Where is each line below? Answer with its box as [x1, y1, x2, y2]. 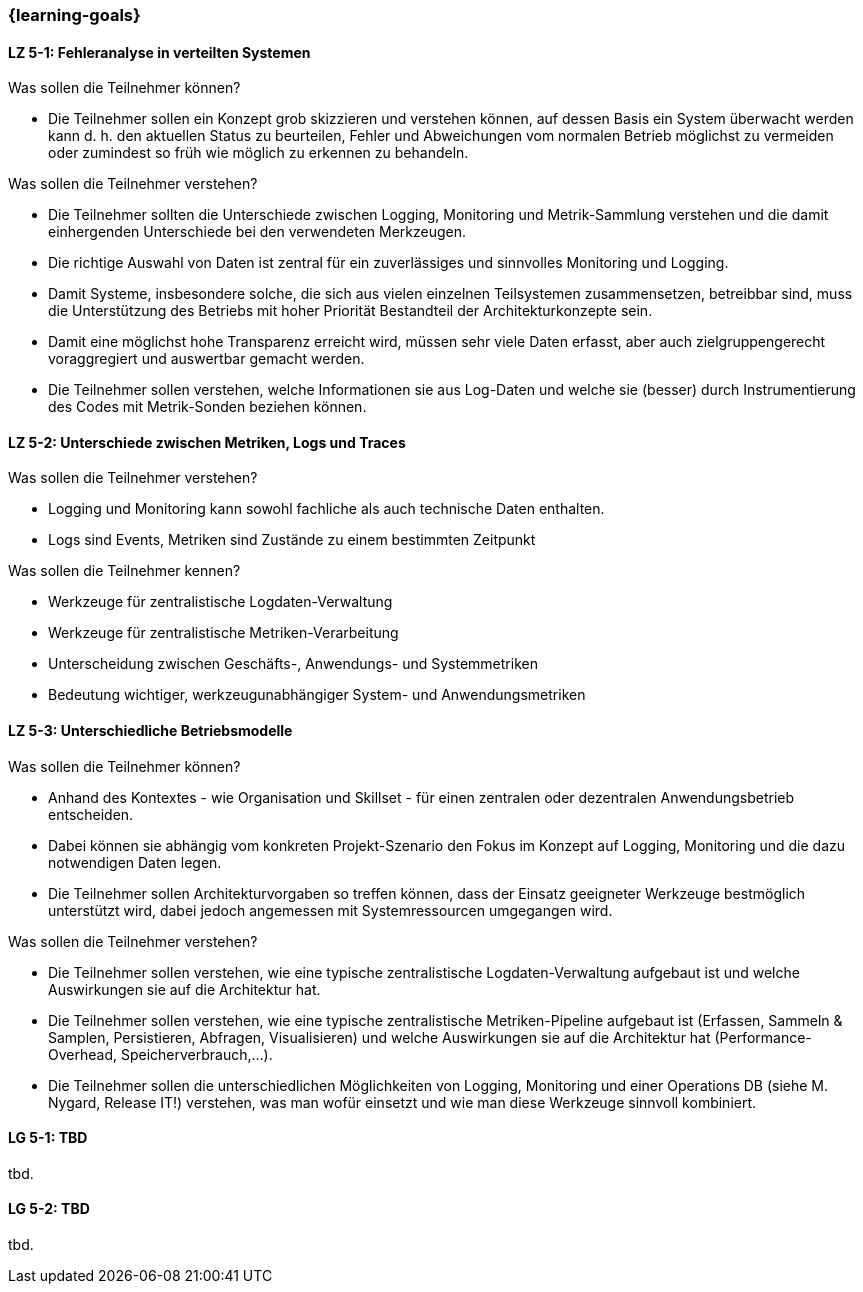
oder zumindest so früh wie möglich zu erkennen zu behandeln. [48, 144, 469, 162]
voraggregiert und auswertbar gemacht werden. [48, 350, 365, 368]
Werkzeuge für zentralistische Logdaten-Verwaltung [48, 593, 393, 611]
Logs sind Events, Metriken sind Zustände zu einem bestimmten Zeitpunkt [48, 531, 536, 549]
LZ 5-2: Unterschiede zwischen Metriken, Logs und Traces [8, 433, 406, 451]
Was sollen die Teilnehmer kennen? [8, 562, 241, 580]
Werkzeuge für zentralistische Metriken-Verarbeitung [48, 624, 399, 642]
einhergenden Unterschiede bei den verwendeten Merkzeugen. [48, 223, 467, 241]
